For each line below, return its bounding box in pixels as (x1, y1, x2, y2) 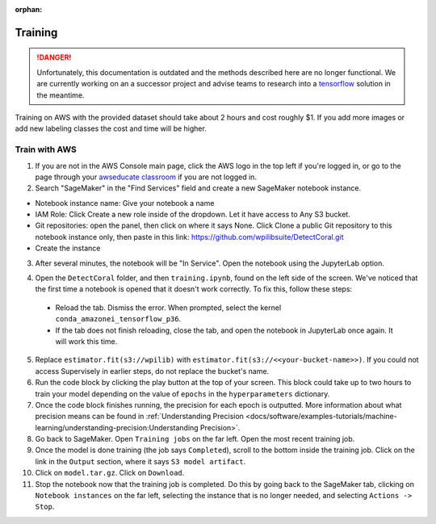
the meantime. (36, 90, 85, 100)
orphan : (15, 5, 43, 14)
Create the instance (35, 243, 101, 254)
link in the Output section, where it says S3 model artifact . (35, 456, 246, 466)
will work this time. (55, 336, 118, 346)
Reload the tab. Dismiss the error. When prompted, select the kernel (55, 303, 282, 312)
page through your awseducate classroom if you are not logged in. (35, 172, 258, 182)
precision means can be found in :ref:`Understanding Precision (35, 412, 244, 421)
